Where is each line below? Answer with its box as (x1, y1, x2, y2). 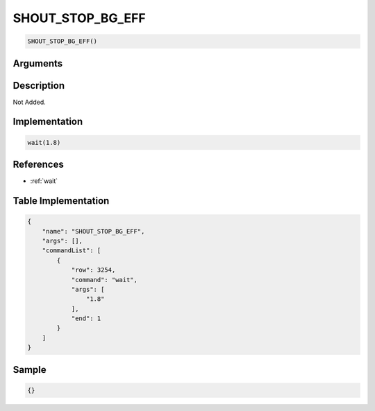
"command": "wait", (71, 276, 138, 283)
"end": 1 (71, 315, 101, 322)
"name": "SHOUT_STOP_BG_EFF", (42, 227, 145, 235)
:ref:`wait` (30, 177, 58, 185)
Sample (12, 364, 47, 376)
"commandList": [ (42, 247, 101, 254)
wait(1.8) (27, 139, 61, 146)
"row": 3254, (71, 266, 116, 274)
